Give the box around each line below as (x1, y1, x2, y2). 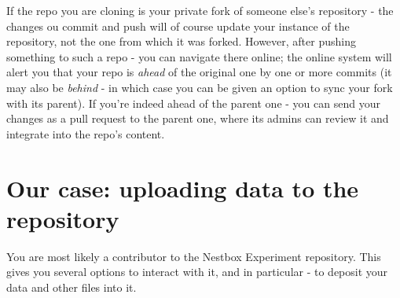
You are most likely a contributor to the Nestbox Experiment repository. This (6, 248, 381, 264)
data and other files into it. (6, 278, 137, 295)
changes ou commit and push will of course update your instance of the (6, 17, 350, 34)
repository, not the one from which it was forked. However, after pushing (6, 33, 356, 50)
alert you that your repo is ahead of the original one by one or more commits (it (6, 64, 392, 80)
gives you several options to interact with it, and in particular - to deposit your (6, 263, 388, 280)
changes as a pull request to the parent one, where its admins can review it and (6, 110, 389, 127)
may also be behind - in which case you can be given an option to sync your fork (6, 79, 393, 95)
